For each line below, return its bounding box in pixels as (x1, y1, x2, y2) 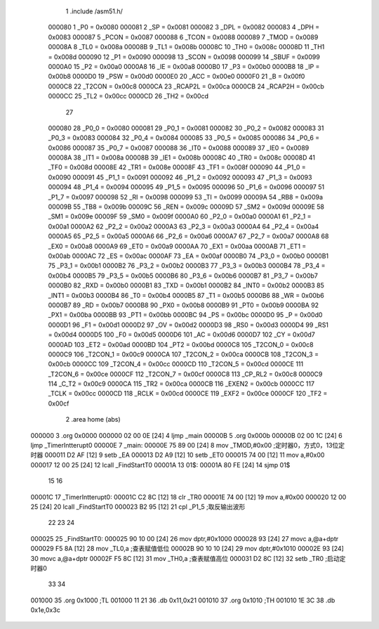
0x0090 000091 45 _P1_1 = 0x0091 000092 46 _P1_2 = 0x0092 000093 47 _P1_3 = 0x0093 (48, 173, 312, 181)
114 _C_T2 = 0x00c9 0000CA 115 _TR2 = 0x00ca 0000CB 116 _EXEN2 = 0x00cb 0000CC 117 (48, 380, 315, 388)
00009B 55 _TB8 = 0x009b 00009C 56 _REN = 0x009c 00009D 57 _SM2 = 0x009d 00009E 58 (48, 202, 324, 211)
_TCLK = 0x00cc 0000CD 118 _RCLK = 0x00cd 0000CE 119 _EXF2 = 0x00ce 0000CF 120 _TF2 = (48, 389, 328, 398)
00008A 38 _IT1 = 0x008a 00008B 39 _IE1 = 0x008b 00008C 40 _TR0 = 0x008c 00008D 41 (48, 153, 316, 162)
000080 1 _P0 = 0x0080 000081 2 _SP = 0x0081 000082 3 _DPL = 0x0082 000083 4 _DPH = (48, 23, 320, 32)
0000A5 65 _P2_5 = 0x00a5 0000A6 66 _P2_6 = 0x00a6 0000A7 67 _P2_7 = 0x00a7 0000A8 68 (48, 232, 329, 240)
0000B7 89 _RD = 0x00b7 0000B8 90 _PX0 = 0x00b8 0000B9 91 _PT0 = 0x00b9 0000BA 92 (48, 301, 319, 309)
